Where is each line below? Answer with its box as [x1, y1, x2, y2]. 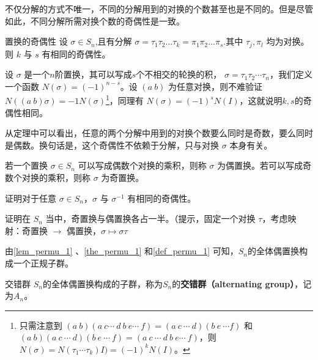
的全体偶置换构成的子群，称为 [42, 277, 163, 290]
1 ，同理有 [105, 92, 144, 107]
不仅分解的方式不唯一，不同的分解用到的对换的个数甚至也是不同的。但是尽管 [5, 2, 313, 15]
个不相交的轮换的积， [136, 68, 222, 81]
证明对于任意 [5, 191, 56, 204]
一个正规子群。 [13, 257, 73, 270]
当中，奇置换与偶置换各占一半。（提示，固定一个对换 [45, 212, 256, 225]
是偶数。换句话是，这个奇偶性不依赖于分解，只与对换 [5, 138, 219, 151]
